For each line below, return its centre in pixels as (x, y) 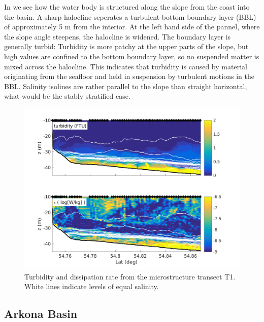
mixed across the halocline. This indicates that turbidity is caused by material (126, 66)
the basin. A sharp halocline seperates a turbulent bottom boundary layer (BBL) (130, 16)
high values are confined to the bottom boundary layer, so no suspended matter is (132, 56)
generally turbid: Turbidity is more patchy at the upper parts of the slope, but (126, 46)
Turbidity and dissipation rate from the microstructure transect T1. (130, 276)
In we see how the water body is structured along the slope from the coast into (127, 7)
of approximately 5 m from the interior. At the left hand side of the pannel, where (132, 27)
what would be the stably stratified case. (67, 96)
